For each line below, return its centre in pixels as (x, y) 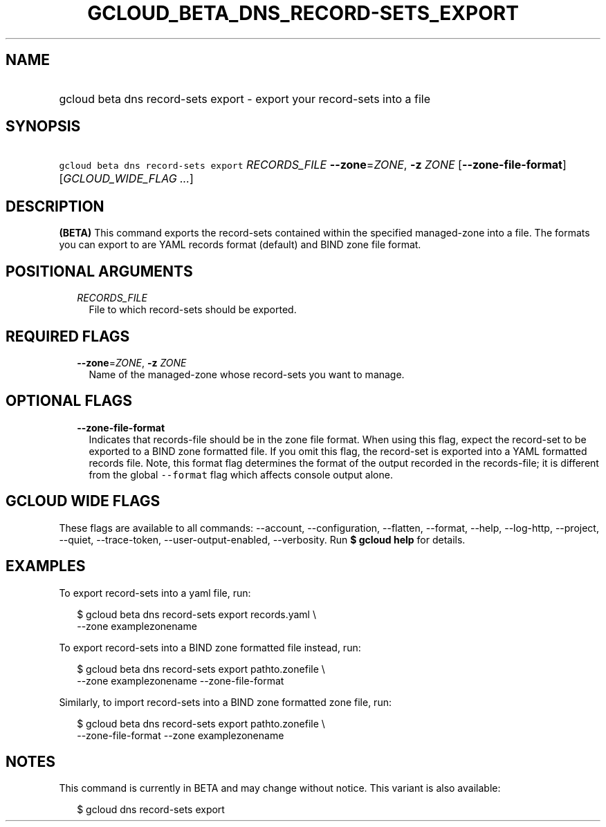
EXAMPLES (46, 566)
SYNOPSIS (43, 127)
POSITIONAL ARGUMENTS (99, 271)
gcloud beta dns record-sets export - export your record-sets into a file (245, 99)
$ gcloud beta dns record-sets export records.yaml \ (196, 614)
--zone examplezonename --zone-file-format (181, 680)
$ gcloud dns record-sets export (151, 810)
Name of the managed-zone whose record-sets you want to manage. (247, 374)
